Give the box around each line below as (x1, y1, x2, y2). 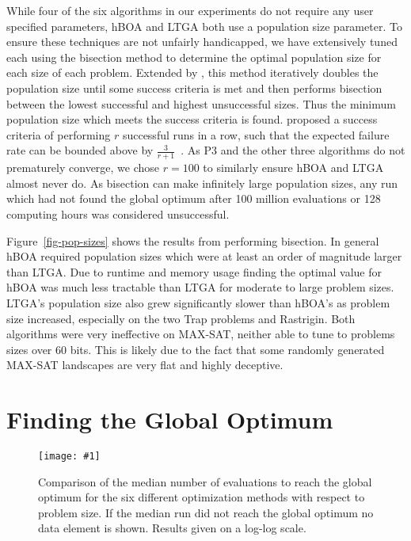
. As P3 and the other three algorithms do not (181, 142, 405, 158)
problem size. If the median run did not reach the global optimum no (38, 504, 374, 520)
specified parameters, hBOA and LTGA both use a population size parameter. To (6, 17, 402, 34)
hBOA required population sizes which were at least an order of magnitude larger (6, 248, 402, 265)
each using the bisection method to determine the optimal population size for (6, 48, 382, 65)
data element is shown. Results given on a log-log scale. (38, 520, 306, 536)
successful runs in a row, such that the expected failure (122, 126, 390, 143)
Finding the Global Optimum (6, 403, 333, 436)
